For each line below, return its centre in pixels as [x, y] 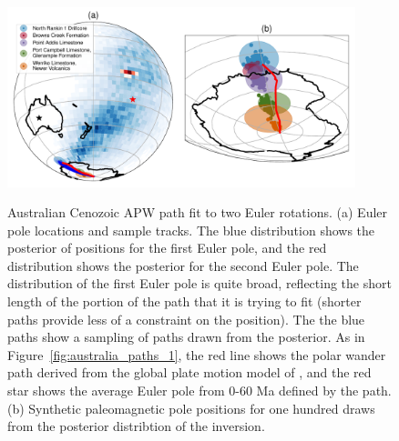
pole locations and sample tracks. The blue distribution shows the [191, 230]
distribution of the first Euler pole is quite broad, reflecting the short [199, 283]
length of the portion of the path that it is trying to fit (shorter [184, 301]
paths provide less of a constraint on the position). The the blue [186, 319]
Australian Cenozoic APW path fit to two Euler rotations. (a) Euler [198, 212]
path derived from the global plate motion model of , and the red [189, 372]
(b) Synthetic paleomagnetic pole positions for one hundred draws [191, 408]
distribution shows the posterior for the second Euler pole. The [183, 265]
